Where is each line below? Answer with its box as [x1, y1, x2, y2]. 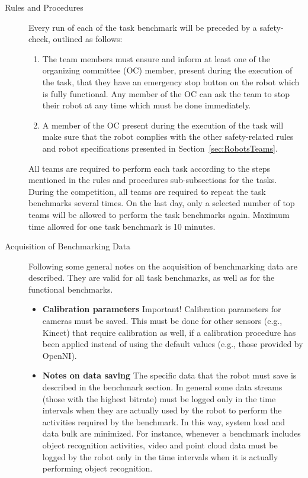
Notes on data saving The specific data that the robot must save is [42, 369, 297, 381]
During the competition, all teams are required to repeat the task [28, 185, 266, 197]
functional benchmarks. [28, 283, 113, 295]
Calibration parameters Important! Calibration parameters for [42, 303, 281, 315]
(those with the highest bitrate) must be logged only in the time [42, 392, 276, 405]
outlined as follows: [53, 33, 123, 45]
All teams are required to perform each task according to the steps [28, 162, 271, 174]
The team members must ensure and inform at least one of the [42, 52, 270, 65]
